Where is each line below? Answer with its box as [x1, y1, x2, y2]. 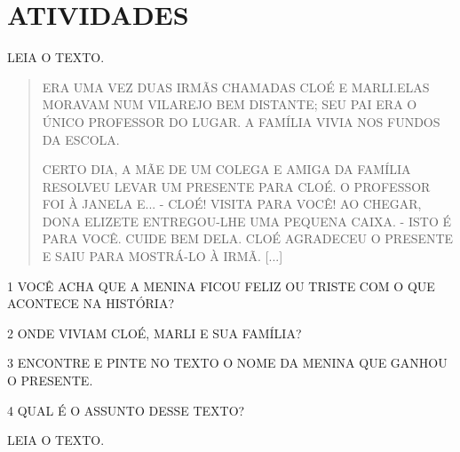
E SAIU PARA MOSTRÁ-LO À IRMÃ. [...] [42, 247, 283, 266]
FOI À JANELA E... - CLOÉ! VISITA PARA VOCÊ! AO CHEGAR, [42, 194, 422, 213]
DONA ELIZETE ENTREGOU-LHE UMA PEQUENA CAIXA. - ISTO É [42, 211, 451, 230]
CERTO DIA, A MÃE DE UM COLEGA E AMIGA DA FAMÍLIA [42, 160, 411, 178]
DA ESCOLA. [42, 130, 120, 148]
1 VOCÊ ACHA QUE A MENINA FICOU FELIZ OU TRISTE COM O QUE [7, 276, 435, 295]
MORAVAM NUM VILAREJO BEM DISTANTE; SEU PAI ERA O [42, 95, 417, 114]
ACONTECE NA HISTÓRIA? [7, 294, 175, 313]
